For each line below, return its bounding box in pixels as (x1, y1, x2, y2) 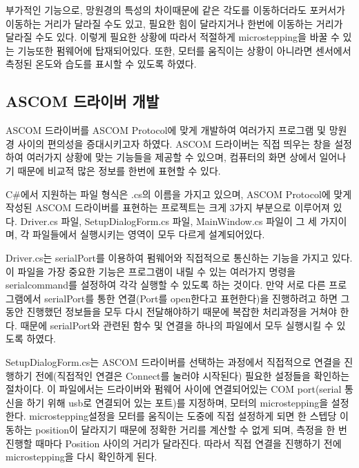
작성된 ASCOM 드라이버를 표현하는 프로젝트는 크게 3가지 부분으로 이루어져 (6, 200, 330, 215)
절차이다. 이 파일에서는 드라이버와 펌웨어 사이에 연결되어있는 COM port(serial (6, 382, 342, 396)
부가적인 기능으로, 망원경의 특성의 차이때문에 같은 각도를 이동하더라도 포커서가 (6, 3, 345, 17)
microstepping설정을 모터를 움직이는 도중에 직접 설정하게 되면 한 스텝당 (29, 409, 337, 423)
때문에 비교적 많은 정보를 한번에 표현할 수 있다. (17, 163, 221, 177)
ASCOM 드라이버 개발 (6, 90, 159, 112)
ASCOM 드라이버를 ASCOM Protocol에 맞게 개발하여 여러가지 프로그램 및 (6, 123, 326, 137)
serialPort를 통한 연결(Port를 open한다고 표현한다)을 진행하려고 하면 (44, 291, 338, 305)
